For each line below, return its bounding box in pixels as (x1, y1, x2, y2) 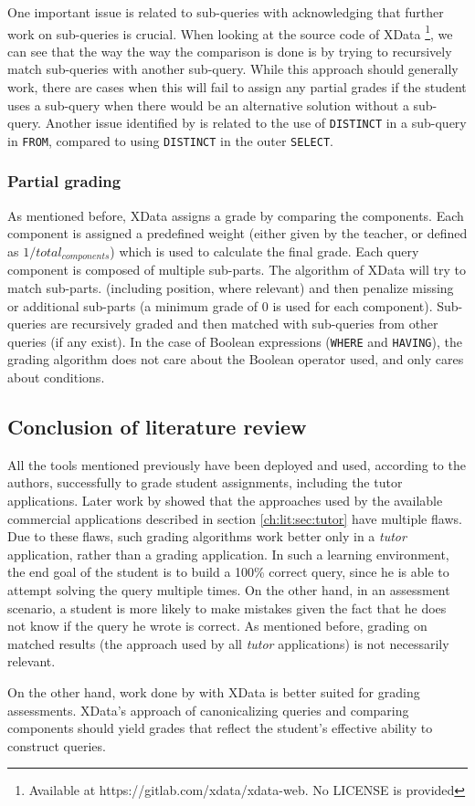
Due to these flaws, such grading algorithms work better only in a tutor (7, 527, 406, 546)
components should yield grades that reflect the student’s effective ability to (7, 718, 433, 738)
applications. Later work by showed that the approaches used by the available (7, 491, 443, 509)
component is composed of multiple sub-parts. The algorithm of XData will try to (7, 260, 466, 279)
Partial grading (7, 170, 121, 193)
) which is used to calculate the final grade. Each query (110, 241, 419, 260)
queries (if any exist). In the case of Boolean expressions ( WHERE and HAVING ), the (7, 331, 462, 351)
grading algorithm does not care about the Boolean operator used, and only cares (7, 350, 464, 369)
